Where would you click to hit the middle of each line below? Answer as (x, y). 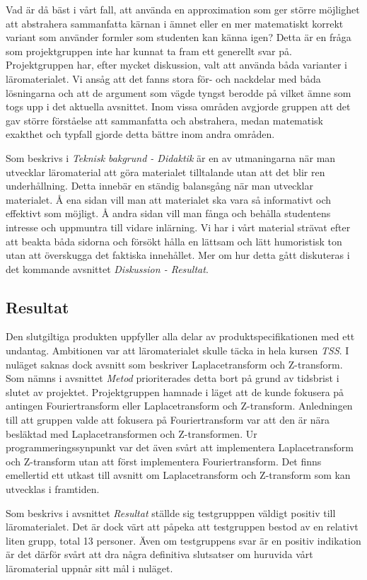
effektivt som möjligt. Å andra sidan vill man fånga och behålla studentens (168, 213)
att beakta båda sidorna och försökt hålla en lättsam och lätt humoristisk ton (174, 241)
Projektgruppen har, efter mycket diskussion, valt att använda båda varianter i (176, 65)
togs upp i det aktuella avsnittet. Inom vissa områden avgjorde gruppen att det (178, 106)
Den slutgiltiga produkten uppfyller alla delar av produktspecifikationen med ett (180, 336)
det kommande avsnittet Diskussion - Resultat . (107, 268)
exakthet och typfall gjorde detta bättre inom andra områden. (140, 134)
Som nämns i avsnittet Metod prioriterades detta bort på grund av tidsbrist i (173, 378)
